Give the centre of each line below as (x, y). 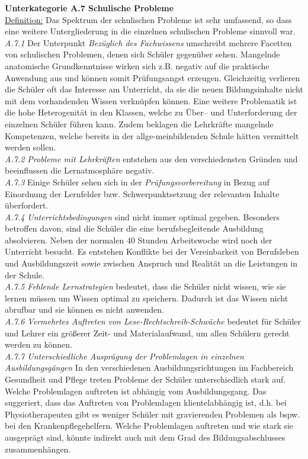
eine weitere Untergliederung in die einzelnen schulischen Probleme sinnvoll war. (150, 31)
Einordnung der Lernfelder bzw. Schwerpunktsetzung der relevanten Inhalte (142, 193)
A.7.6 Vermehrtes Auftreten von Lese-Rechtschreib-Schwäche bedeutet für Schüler (153, 321)
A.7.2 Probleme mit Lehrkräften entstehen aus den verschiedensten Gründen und (151, 158)
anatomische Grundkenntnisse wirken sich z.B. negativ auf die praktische (137, 65)
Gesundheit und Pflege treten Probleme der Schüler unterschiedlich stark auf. (145, 379)
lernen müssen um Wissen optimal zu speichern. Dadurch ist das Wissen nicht (147, 298)
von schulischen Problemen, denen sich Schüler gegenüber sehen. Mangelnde (142, 54)
